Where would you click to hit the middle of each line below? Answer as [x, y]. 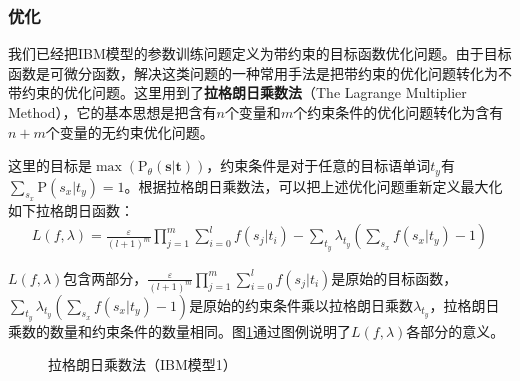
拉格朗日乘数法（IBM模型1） [142, 364]
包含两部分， [105, 277]
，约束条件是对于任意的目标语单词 [318, 165]
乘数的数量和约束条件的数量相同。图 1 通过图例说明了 [179, 330]
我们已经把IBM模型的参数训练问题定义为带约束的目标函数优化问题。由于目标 [260, 53]
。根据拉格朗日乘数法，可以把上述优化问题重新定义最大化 [313, 185]
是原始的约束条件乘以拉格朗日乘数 [301, 304]
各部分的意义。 [455, 330]
